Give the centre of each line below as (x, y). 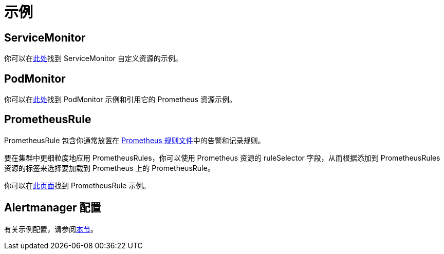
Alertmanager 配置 (53, 208)
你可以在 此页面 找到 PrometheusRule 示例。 (77, 185)
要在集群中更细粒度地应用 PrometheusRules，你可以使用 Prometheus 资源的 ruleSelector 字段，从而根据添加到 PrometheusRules (222, 158)
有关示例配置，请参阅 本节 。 (51, 229)
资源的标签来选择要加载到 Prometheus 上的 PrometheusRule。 (109, 168)
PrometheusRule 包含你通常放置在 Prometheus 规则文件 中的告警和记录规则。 (135, 140)
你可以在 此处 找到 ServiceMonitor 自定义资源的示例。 (93, 58)
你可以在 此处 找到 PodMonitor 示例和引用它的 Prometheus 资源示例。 (120, 100)
